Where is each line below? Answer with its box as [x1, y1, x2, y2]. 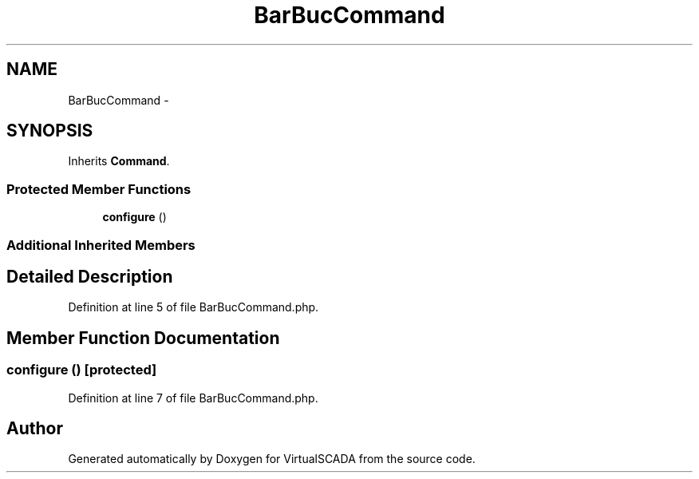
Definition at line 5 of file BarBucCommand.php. [68, 300, 319, 315]
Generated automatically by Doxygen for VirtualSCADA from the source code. [68, 452, 476, 466]
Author [6, 418, 63, 439]
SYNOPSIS [6, 121, 93, 141]
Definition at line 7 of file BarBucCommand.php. [68, 390, 318, 405]
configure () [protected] [6, 362, 157, 378]
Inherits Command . [68, 154, 170, 168]
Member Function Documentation [6, 327, 280, 348]
